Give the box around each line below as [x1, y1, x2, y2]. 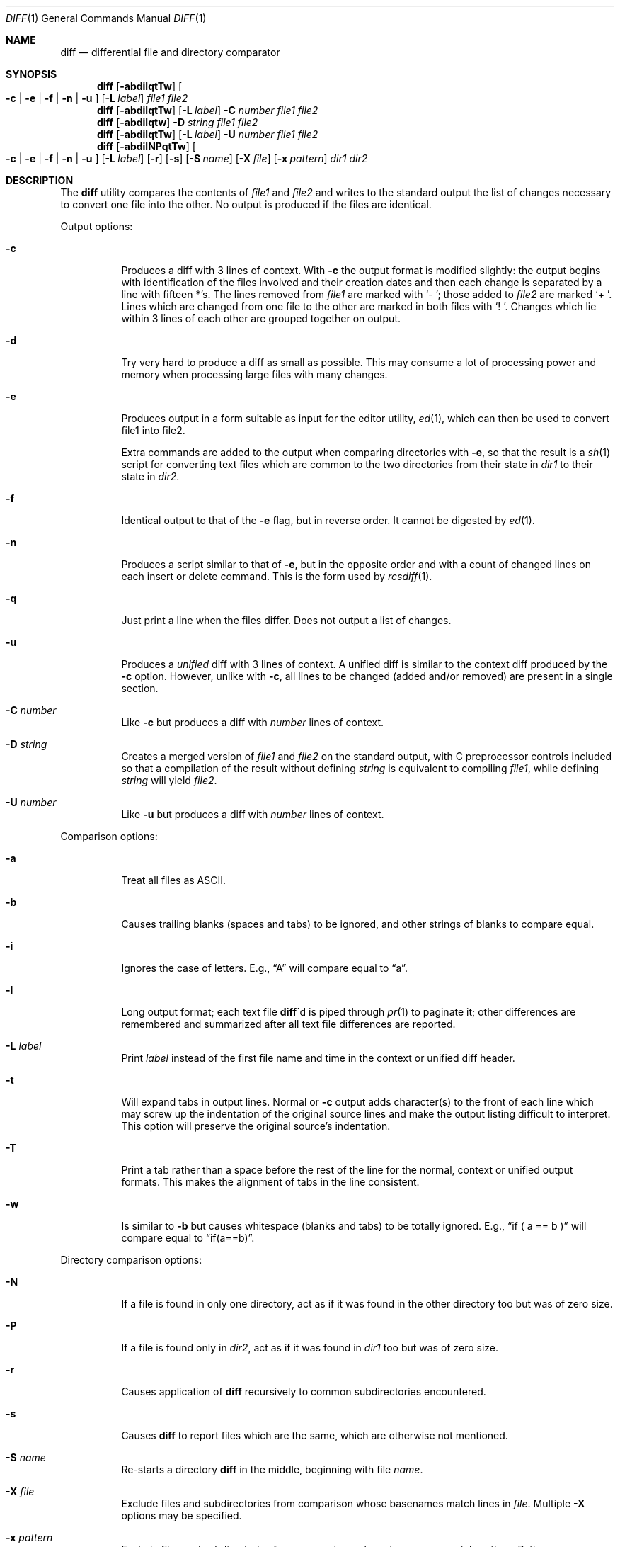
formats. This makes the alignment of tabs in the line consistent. [121, 1176, 420, 1188]
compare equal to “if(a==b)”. [121, 1232, 255, 1244]
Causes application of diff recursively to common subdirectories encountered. [121, 1385, 486, 1398]
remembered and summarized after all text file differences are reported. [121, 1018, 456, 1030]
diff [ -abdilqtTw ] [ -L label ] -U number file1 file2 [97, 128, 318, 140]
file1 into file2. [121, 424, 185, 436]
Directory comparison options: [60, 1254, 202, 1266]
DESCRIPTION [6, 174, 74, 186]
